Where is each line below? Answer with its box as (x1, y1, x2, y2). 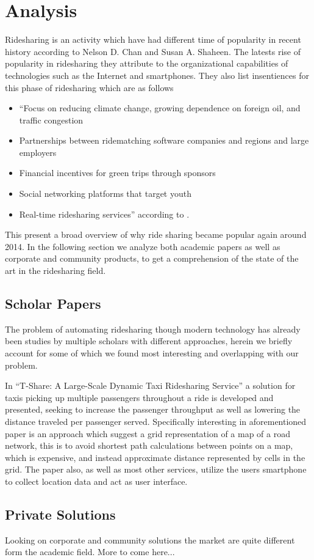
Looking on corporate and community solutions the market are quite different (5, 533, 295, 546)
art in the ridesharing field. (5, 264, 106, 277)
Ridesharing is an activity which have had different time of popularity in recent (5, 33, 301, 46)
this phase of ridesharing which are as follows (5, 81, 174, 94)
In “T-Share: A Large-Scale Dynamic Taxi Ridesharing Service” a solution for (5, 379, 296, 392)
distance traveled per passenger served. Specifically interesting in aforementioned (5, 414, 307, 427)
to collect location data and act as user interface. (5, 474, 188, 487)
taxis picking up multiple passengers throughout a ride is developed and (5, 391, 274, 403)
